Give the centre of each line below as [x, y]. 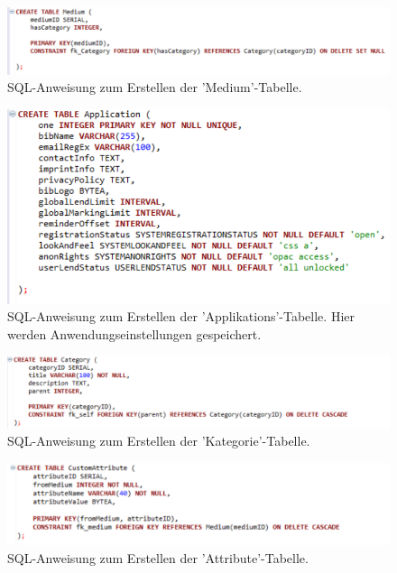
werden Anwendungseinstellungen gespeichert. [134, 333]
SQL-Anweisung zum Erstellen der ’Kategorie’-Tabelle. [159, 441]
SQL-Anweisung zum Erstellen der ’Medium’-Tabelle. [155, 87]
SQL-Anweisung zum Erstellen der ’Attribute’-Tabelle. [158, 557]
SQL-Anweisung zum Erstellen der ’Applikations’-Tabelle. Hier [181, 316]
